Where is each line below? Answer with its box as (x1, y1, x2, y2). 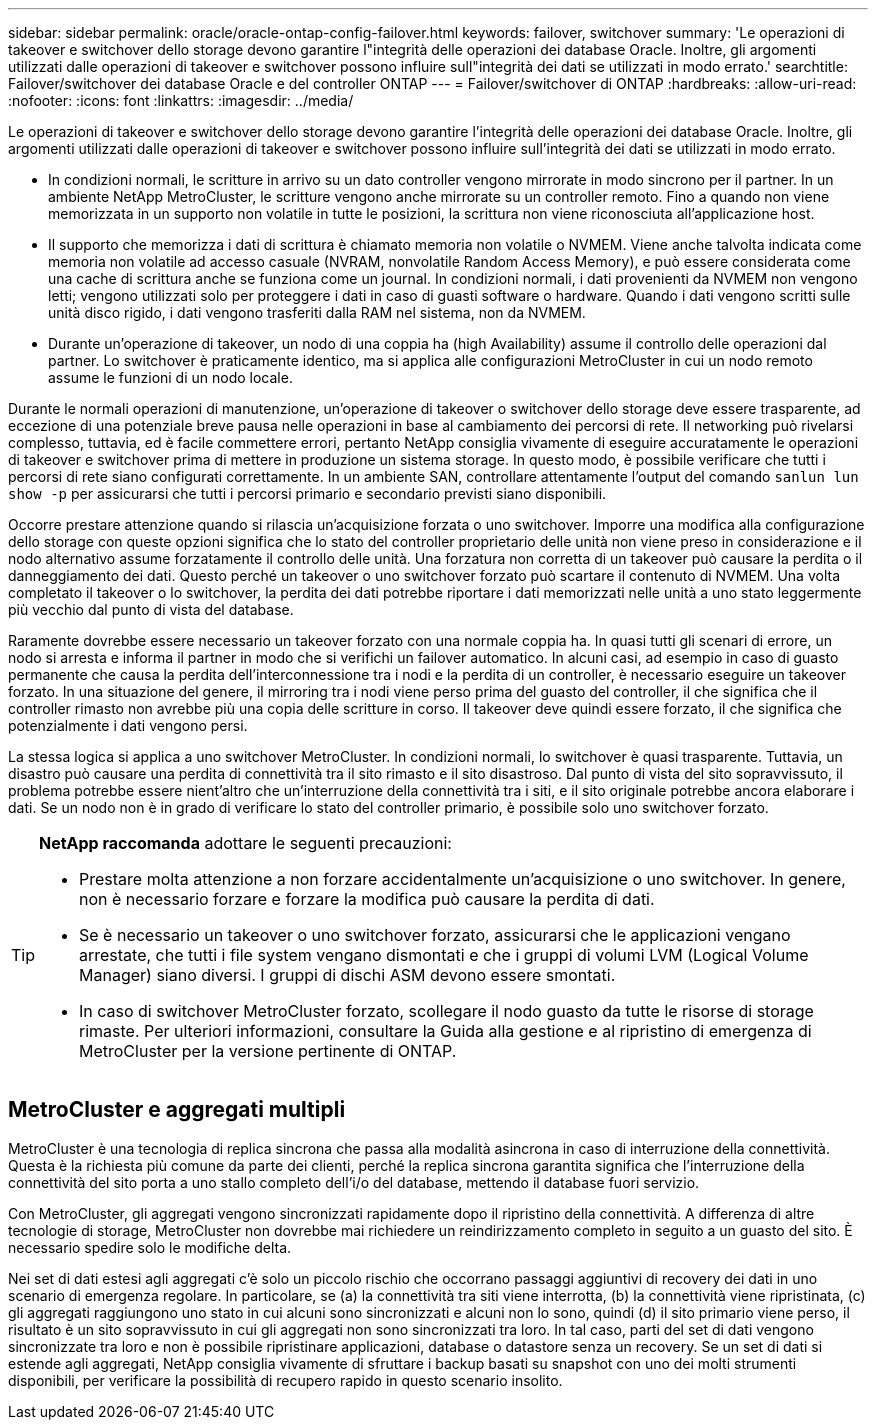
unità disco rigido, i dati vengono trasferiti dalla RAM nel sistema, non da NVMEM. (48, 304, 586, 321)
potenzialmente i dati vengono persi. (8, 717, 248, 734)
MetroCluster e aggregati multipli (8, 1097, 346, 1123)
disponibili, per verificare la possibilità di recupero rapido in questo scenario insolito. (8, 1371, 563, 1389)
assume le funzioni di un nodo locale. (48, 369, 293, 386)
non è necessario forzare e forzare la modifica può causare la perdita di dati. (79, 889, 655, 909)
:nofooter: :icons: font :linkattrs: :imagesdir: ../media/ (8, 92, 354, 109)
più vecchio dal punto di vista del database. (8, 601, 294, 618)
